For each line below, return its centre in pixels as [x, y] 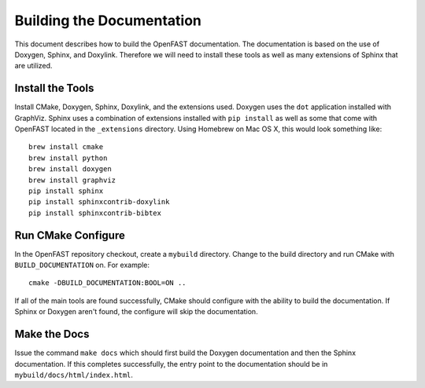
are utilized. [33, 66]
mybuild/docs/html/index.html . [74, 375]
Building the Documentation [108, 20]
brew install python [68, 158]
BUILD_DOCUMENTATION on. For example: [82, 265]
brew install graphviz [72, 180]
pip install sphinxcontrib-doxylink [99, 202]
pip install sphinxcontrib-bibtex [95, 213]
